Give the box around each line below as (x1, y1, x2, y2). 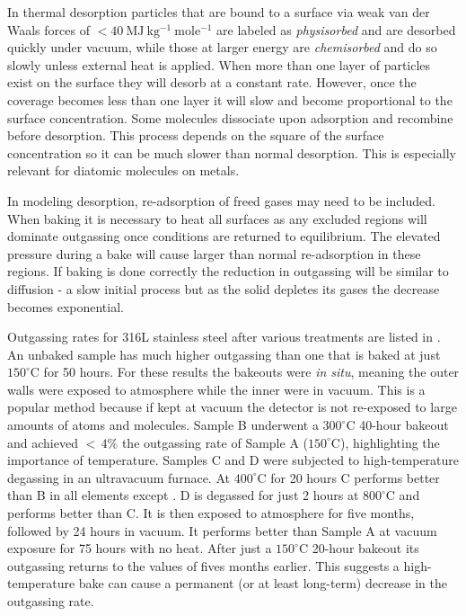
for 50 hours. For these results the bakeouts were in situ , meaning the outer (43, 362, 460, 381)
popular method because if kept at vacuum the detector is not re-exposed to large (7, 397, 457, 416)
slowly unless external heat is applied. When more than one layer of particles (7, 55, 431, 74)
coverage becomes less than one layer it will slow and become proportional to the (7, 90, 453, 109)
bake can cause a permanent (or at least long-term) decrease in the (78, 574, 448, 593)
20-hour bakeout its (312, 539, 419, 558)
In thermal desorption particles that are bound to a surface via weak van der (7, 3, 430, 21)
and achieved (7, 433, 78, 451)
